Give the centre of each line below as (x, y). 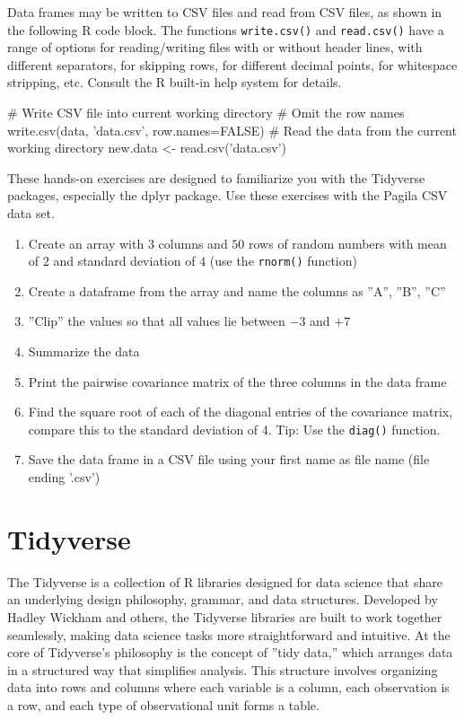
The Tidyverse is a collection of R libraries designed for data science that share (225, 581)
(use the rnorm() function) (283, 261)
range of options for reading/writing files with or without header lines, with (215, 47)
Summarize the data (84, 351)
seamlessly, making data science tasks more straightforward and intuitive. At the (229, 634)
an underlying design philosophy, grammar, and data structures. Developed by (223, 599)
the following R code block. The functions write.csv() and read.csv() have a (226, 29)
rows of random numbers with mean (348, 243)
